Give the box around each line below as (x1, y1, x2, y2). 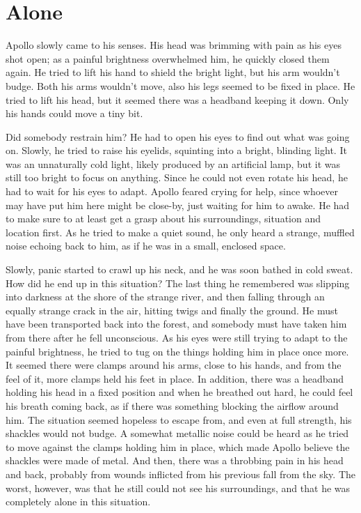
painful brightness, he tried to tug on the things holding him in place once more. (6, 344, 349, 358)
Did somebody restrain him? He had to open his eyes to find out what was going (6, 129, 350, 144)
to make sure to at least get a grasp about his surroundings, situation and (6, 211, 321, 226)
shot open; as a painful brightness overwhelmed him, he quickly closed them (6, 51, 330, 66)
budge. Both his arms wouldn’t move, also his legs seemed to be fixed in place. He (6, 78, 355, 93)
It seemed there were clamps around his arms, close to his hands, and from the (6, 358, 342, 372)
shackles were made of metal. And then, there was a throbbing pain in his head (6, 453, 344, 468)
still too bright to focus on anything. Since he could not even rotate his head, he (6, 170, 348, 185)
